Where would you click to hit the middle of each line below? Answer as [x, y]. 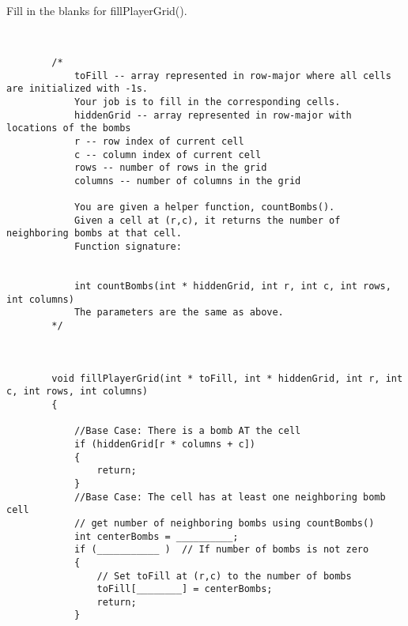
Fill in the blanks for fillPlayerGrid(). [97, 10]
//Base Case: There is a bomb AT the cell [187, 431]
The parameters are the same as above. [179, 313]
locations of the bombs [69, 128]
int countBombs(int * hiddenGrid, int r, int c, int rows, [232, 287]
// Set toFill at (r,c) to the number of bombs [224, 576]
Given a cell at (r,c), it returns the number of [207, 220]
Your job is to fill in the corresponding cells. [207, 102]
